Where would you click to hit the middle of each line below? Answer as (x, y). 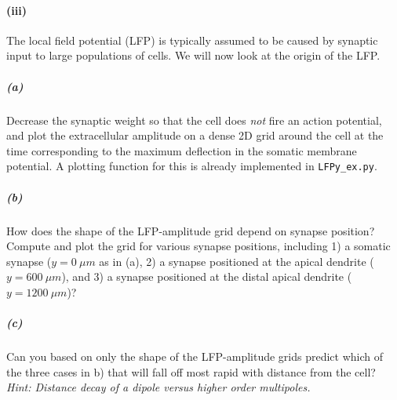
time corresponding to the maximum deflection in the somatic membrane (182, 150)
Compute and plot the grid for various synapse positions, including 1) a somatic (198, 246)
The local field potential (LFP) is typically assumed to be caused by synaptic (192, 40)
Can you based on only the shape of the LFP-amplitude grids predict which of (195, 356)
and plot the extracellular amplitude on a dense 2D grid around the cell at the (195, 135)
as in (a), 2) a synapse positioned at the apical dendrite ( (237, 261)
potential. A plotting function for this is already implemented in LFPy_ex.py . (192, 166)
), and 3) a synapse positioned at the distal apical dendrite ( (207, 276)
